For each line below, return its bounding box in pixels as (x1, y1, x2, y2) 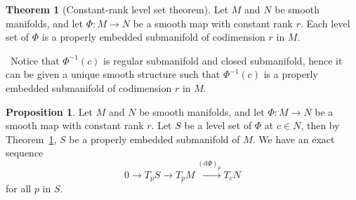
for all (6, 181, 32, 196)
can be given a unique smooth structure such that (6, 67, 220, 81)
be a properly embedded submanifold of (69, 131, 240, 146)
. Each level (300, 15, 350, 30)
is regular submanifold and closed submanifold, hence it (103, 53, 343, 67)
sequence (6, 145, 44, 160)
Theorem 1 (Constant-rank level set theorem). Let (6, 2, 229, 16)
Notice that (10, 53, 60, 67)
